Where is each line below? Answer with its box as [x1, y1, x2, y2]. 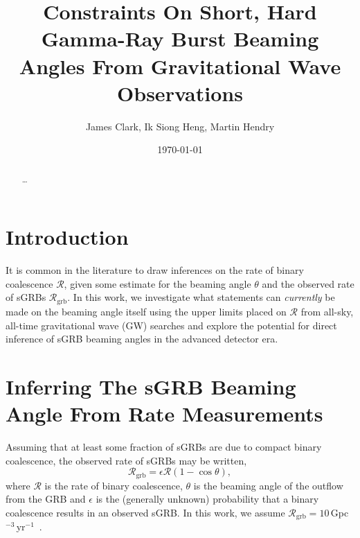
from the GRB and [6, 492, 86, 506]
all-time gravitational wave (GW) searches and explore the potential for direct [6, 318, 337, 332]
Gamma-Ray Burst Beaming [41, 24, 319, 53]
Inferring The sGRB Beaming [6, 372, 296, 400]
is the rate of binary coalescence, [44, 478, 183, 492]
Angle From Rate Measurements [6, 399, 323, 428]
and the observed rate [262, 276, 354, 290]
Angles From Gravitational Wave [19, 51, 341, 80]
